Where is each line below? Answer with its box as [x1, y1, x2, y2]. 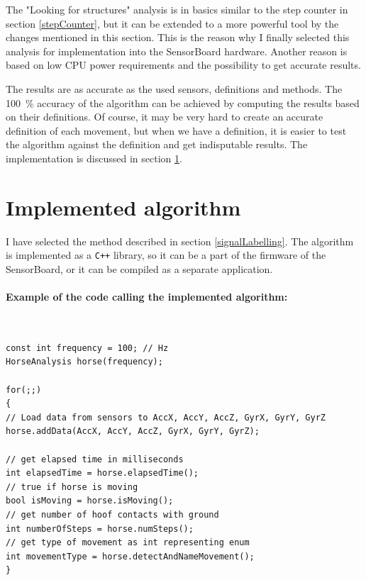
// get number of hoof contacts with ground [6, 510, 219, 520]
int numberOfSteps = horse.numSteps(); [6, 523, 194, 534]
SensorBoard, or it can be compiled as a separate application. [6, 261, 273, 276]
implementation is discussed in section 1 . [6, 150, 182, 165]
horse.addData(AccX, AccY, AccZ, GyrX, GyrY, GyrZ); [6, 426, 260, 437]
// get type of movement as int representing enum [6, 537, 250, 548]
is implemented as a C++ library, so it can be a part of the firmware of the [6, 247, 326, 262]
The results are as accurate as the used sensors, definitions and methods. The [6, 81, 343, 96]
